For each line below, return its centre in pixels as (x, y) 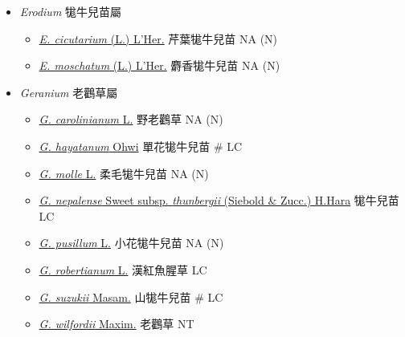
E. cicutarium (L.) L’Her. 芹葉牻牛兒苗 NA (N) (158, 38)
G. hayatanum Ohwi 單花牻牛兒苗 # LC (141, 146)
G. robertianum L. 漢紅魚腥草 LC (123, 269)
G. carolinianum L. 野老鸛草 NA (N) (131, 119)
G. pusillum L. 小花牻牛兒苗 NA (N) (131, 243)
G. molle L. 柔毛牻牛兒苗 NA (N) (124, 173)
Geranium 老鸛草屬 (69, 92)
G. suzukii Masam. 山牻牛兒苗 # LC (131, 296)
